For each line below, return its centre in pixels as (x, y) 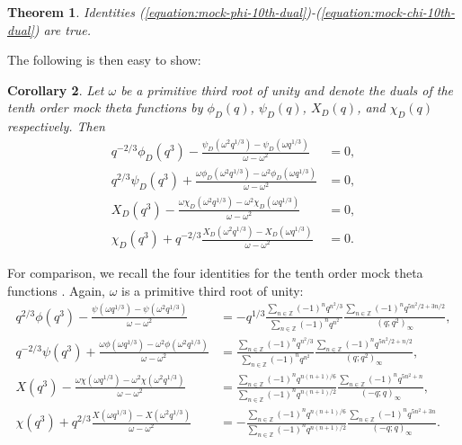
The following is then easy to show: (104, 60)
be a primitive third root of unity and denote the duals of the (287, 89)
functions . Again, (56, 290)
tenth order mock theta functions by (105, 107)
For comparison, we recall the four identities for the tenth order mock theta (215, 273)
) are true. (62, 29)
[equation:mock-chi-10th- (387, 12)
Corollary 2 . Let (56, 89)
